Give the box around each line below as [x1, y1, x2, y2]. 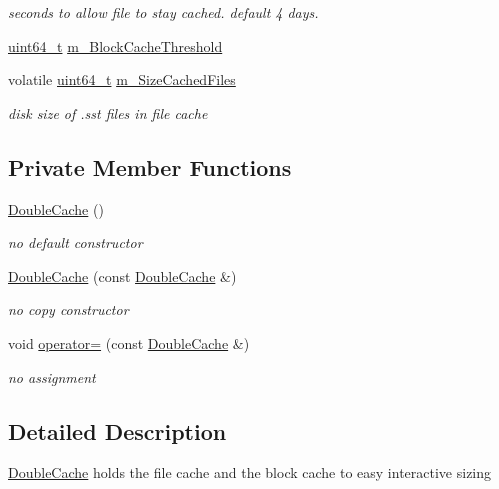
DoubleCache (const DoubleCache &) [8, 265, 237, 286]
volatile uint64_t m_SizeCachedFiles [8, 69, 236, 90]
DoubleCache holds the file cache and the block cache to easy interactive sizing [8, 462, 492, 483]
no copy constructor [8, 299, 129, 320]
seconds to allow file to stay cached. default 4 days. [8, 2, 319, 22]
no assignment [8, 366, 96, 387]
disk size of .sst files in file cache [8, 102, 208, 123]
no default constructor [8, 232, 143, 253]
